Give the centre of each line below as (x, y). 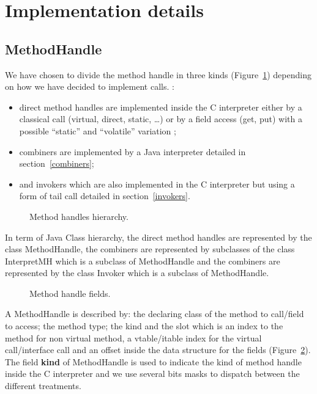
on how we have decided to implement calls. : (90, 86)
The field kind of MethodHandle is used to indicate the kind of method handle (153, 361)
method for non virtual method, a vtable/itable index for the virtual (133, 337)
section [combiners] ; (57, 163)
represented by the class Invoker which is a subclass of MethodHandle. (137, 273)
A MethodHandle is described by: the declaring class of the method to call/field (155, 314)
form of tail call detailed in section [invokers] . (105, 196)
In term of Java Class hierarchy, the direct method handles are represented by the (158, 237)
